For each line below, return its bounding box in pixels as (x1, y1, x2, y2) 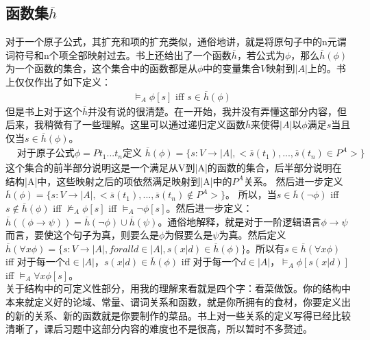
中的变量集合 (203, 61, 261, 75)
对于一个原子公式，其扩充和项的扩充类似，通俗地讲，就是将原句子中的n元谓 (5, 34, 347, 49)
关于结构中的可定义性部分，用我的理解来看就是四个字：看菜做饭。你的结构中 (5, 281, 351, 295)
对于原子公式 (16, 149, 75, 159)
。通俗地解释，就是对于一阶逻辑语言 (158, 214, 321, 228)
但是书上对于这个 (5, 104, 82, 118)
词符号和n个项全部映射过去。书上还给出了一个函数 (5, 47, 232, 62)
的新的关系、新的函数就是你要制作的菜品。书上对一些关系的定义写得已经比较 (5, 308, 351, 322)
